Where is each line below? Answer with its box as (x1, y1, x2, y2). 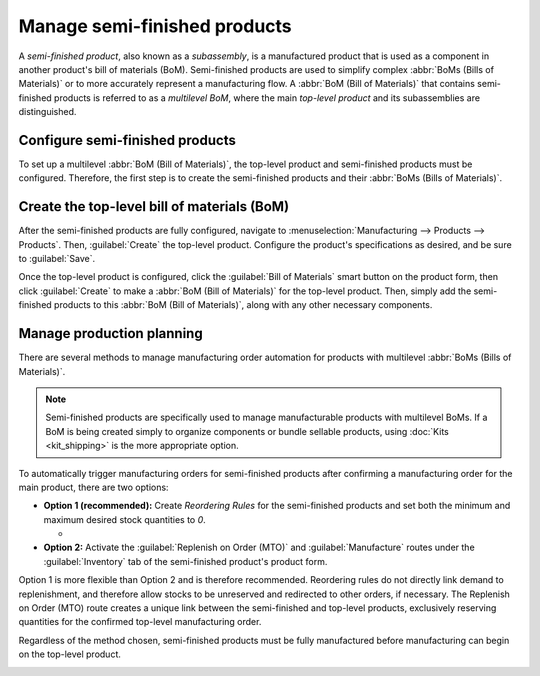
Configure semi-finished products (18, 131, 237, 149)
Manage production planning (18, 325, 204, 342)
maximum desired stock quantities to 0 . (43, 513, 207, 525)
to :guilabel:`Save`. (18, 253, 95, 265)
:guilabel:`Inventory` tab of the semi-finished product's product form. (43, 555, 328, 567)
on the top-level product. (18, 648, 122, 660)
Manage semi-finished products (18, 15, 292, 37)
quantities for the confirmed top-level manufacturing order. (18, 616, 262, 628)
